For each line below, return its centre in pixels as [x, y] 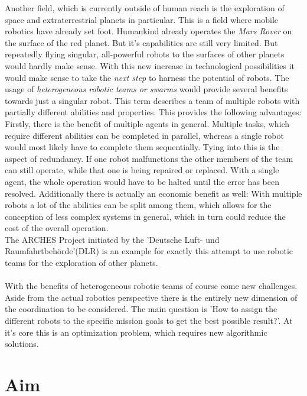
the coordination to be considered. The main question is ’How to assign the [141, 309]
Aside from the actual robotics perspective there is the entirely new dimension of [151, 297]
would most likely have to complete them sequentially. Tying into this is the [142, 147]
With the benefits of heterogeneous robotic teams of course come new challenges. [151, 286]
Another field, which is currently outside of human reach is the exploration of [145, 8]
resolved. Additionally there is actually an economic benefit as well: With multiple [153, 193]
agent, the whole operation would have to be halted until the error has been [142, 181]
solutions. [22, 344]
